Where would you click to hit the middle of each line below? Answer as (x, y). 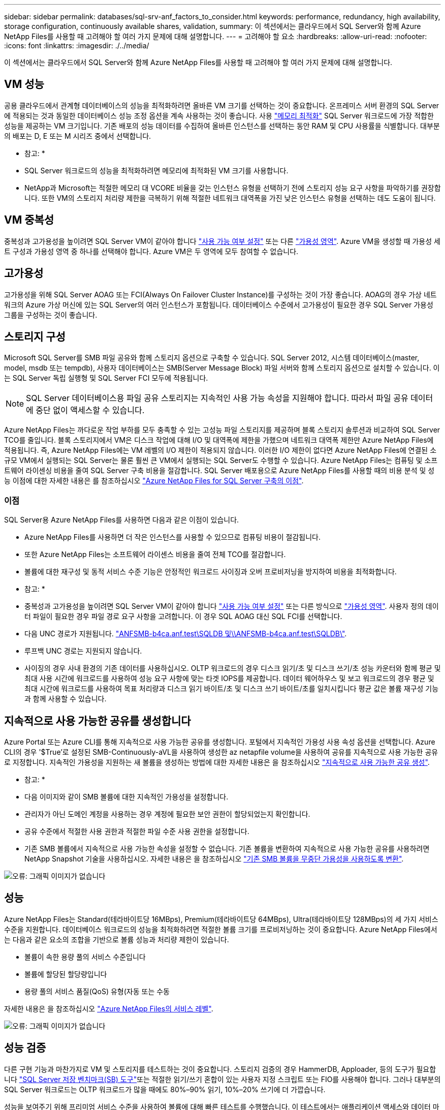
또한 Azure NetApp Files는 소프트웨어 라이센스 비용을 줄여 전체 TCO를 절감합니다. (155, 554)
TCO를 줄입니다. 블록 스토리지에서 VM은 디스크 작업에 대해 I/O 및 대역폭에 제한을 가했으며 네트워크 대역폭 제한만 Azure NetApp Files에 (219, 440)
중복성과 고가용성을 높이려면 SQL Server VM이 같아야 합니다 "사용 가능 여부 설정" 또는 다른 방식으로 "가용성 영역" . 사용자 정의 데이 (232, 606)
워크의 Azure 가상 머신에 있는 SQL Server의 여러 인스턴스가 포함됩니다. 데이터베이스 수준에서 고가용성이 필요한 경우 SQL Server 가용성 (219, 304)
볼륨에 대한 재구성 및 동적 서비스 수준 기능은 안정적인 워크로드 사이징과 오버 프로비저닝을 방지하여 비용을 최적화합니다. (211, 572)
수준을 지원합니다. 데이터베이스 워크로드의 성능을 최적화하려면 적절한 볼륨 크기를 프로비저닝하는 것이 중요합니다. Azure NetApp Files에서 (221, 929)
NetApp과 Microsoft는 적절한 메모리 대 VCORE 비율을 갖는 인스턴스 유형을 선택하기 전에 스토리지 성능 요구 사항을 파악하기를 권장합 (233, 188)
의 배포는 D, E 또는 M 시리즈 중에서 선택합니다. (78, 136)
